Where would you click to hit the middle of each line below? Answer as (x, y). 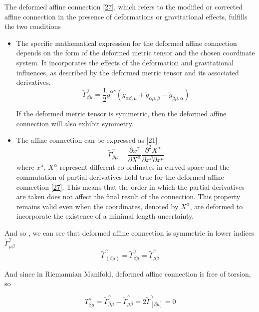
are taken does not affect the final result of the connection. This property (128, 196)
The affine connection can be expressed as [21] (87, 140)
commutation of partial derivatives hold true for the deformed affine (120, 177)
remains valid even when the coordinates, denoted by (97, 206)
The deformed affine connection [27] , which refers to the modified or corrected (124, 6)
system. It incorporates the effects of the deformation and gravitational (125, 62)
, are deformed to (216, 206)
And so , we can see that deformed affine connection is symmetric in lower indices (129, 233)
